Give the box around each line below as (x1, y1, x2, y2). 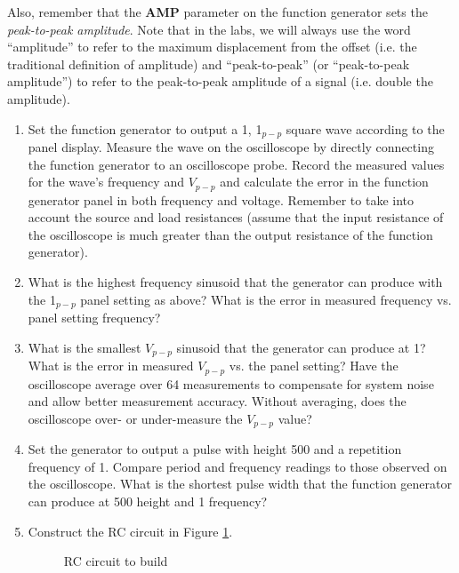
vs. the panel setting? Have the (229, 356, 399, 375)
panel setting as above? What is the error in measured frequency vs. (80, 290, 452, 308)
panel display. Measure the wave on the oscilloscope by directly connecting (28, 138, 434, 156)
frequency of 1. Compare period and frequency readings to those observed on (28, 457, 447, 475)
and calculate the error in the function (220, 172, 429, 191)
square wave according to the (286, 119, 445, 138)
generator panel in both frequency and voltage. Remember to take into (28, 190, 414, 209)
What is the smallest (28, 338, 141, 356)
